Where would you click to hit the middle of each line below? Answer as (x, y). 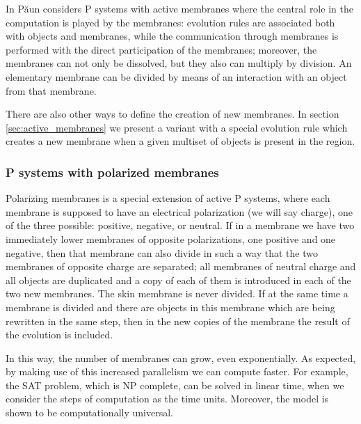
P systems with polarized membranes (112, 172)
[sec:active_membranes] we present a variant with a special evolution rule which (177, 127)
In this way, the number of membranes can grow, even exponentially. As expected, (181, 358)
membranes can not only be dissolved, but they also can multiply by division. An (179, 63)
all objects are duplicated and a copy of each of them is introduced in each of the (178, 280)
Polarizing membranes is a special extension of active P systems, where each (168, 198)
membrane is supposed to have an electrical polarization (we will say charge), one (179, 211)
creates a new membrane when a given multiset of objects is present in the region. (180, 141)
